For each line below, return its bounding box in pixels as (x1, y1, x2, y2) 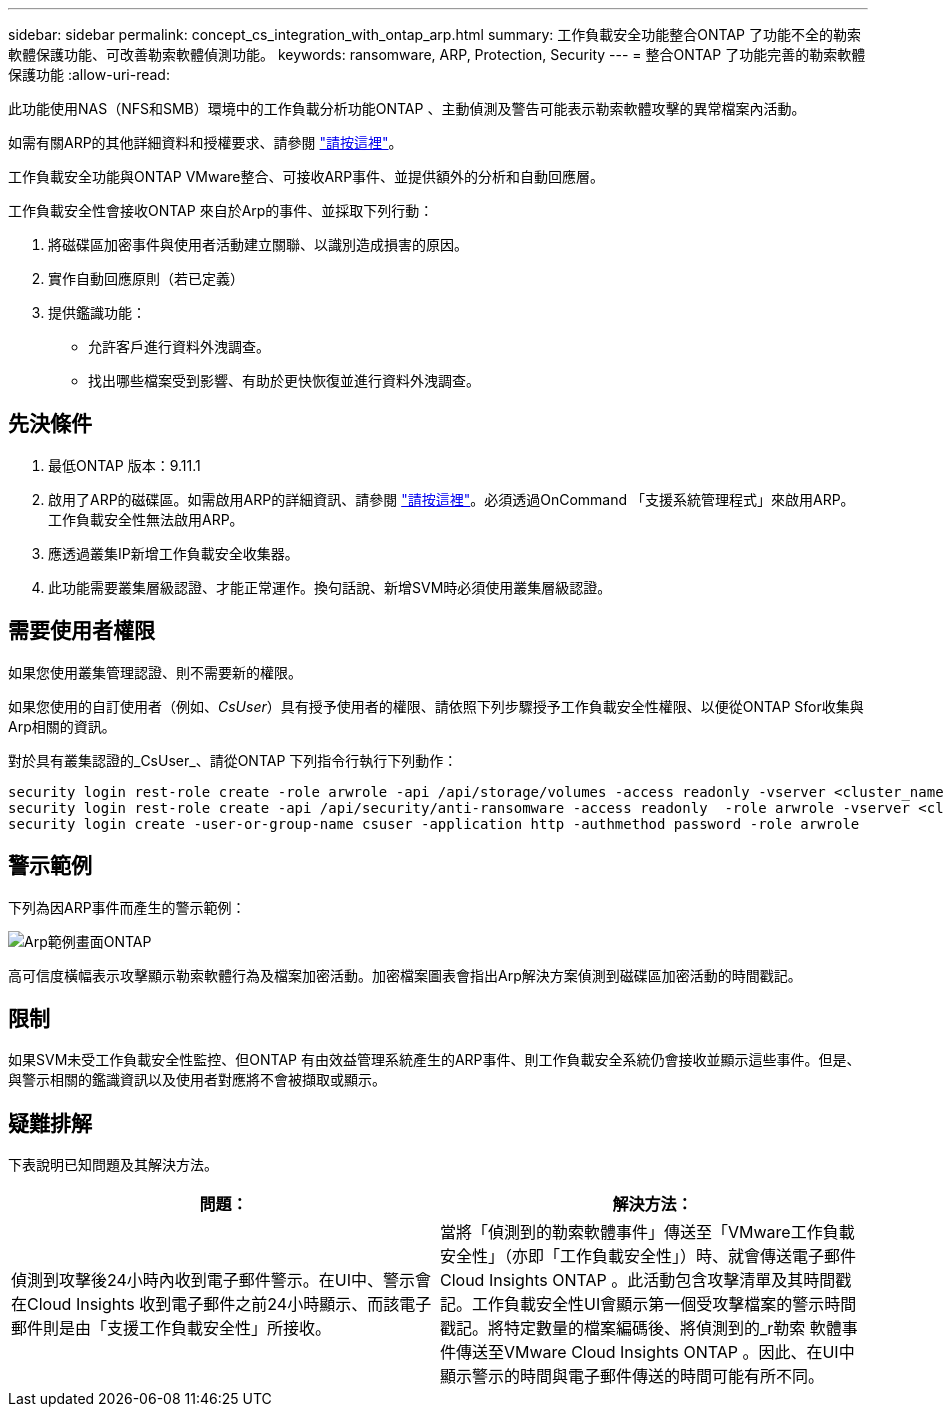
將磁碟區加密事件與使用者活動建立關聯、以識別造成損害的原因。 (48, 236, 468, 253)
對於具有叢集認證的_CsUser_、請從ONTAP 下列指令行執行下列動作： (8, 751, 458, 769)
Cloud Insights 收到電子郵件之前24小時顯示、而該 (27, 1294, 400, 1315)
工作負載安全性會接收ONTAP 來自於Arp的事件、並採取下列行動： (8, 202, 434, 219)
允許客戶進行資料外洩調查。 (88, 338, 270, 355)
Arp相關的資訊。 (8, 717, 116, 735)
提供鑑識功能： (48, 304, 146, 321)
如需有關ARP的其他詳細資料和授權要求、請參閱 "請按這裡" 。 (8, 134, 403, 151)
